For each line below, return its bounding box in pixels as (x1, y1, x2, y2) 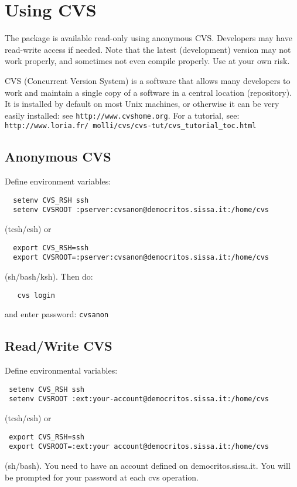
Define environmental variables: (5, 364, 118, 377)
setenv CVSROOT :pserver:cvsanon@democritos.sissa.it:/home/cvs (13, 206, 269, 214)
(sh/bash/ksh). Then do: (5, 270, 93, 283)
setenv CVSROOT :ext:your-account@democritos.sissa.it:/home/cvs (9, 395, 269, 404)
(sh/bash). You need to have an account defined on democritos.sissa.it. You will (5, 459, 291, 471)
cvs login (17, 291, 55, 300)
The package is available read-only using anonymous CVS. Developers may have (5, 32, 292, 44)
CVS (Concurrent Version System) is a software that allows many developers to (5, 74, 291, 86)
